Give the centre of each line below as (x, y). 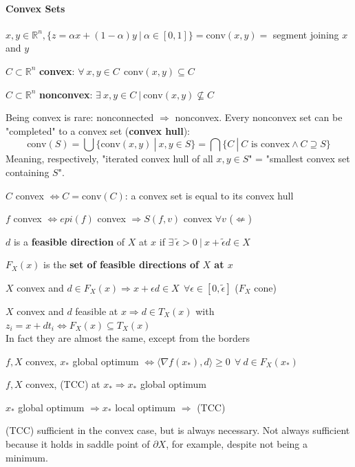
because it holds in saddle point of (78, 444)
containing (28, 172)
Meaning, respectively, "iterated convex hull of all (109, 159)
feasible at (97, 311)
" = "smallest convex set (299, 159)
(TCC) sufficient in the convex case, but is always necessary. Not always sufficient (178, 430)
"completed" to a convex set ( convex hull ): (98, 130)
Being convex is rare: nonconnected (80, 117)
